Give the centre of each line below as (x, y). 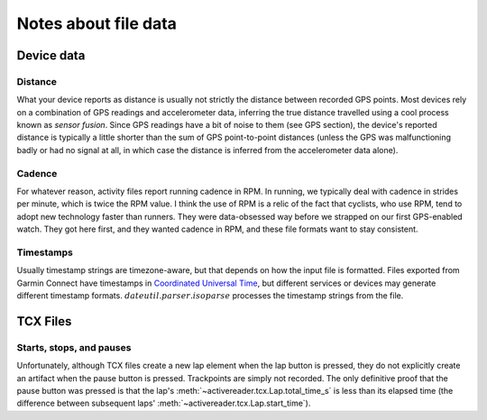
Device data (51, 55)
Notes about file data (97, 23)
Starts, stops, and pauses (74, 347)
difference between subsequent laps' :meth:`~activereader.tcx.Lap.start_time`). (164, 403)
